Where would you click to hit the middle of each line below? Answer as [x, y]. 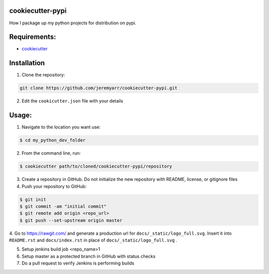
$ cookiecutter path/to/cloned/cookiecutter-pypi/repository [96, 166]
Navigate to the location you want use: [61, 127]
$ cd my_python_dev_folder [53, 140]
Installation [27, 63]
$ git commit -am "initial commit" [63, 206]
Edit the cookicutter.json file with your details [72, 101]
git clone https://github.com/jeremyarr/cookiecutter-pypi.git [99, 88]
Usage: [21, 115]
